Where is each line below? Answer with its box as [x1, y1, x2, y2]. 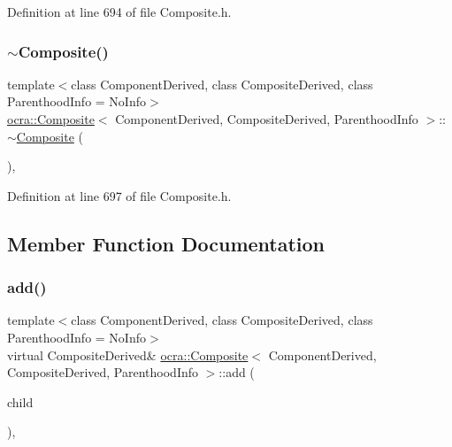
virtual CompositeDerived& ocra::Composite [7, 345, 249, 364]
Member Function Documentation [7, 229, 326, 257]
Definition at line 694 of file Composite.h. [7, 3, 232, 20]
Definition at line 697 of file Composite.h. [7, 186, 232, 204]
